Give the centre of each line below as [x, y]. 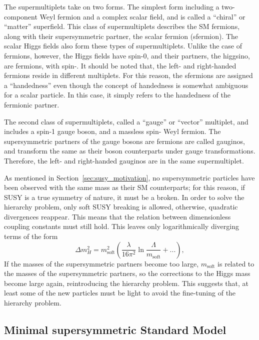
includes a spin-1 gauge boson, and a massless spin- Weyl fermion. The [112, 131]
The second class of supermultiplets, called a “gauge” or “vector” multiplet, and [126, 121]
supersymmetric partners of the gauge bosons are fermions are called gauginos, [124, 141]
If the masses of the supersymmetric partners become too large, [101, 263]
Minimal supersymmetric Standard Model [115, 330]
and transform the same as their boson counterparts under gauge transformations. [130, 151]
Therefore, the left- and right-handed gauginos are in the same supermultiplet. [124, 160]
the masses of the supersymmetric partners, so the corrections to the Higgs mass [127, 273]
